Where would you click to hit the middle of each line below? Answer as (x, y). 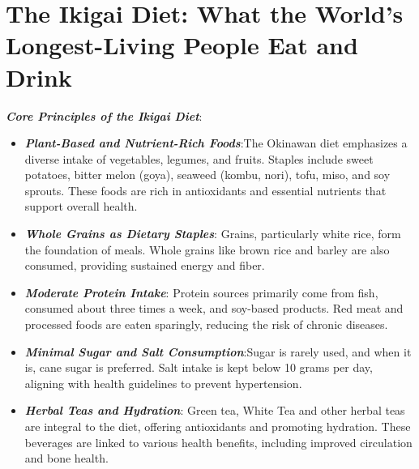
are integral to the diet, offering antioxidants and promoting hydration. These (218, 426)
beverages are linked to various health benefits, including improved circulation (218, 442)
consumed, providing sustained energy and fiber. (145, 265)
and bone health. (66, 458)
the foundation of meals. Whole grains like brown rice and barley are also (207, 249)
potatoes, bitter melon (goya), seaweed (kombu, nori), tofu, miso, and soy (207, 175)
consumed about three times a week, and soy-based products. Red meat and (214, 308)
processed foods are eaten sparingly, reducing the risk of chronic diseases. (206, 324)
